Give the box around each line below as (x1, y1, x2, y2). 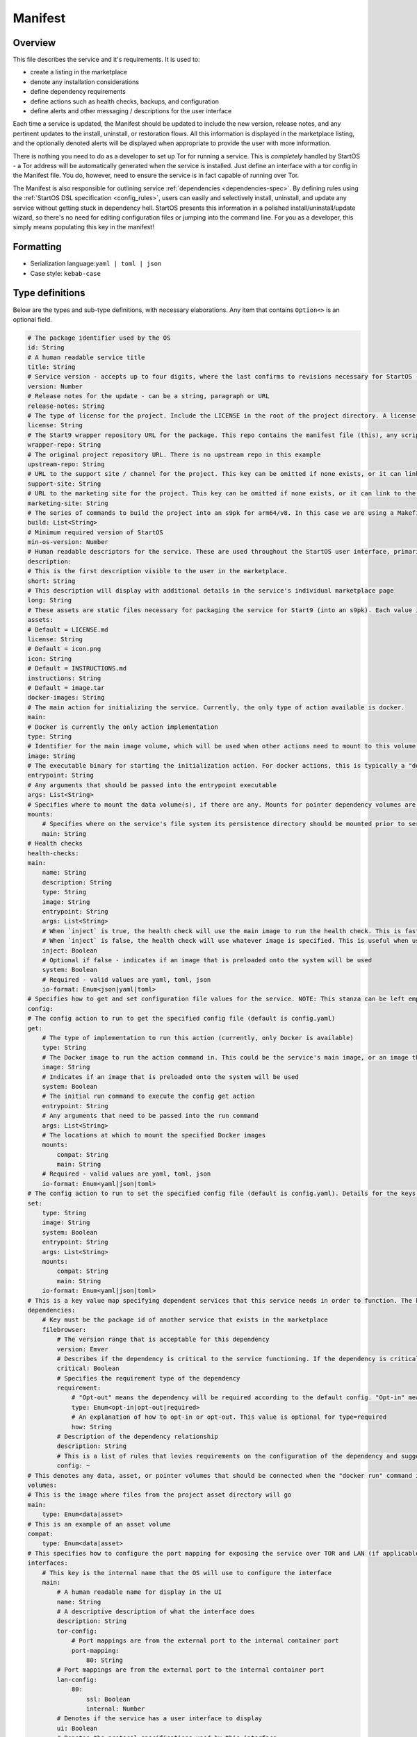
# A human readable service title (27, 353, 145, 361)
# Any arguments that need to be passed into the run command (42, 1112, 259, 1120)
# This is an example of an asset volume (27, 1520, 171, 1528)
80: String (85, 1656, 123, 1664)
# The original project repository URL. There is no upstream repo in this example (27, 450, 321, 459)
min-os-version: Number (27, 538, 109, 546)
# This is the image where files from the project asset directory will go (27, 1491, 292, 1499)
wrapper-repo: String (27, 441, 101, 449)
